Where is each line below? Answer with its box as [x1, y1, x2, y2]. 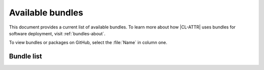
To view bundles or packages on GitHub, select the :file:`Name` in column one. [9, 40, 168, 45]
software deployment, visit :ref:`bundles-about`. [9, 30, 106, 36]
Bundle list [9, 52, 43, 60]
